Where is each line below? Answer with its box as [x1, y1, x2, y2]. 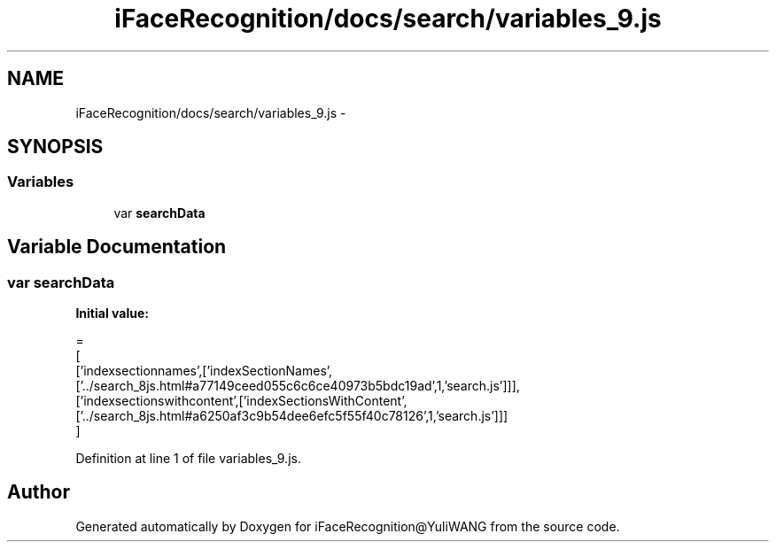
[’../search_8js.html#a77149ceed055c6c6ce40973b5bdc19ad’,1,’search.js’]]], [75, 378, 520, 394]
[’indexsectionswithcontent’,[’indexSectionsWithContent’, [75, 393, 407, 409]
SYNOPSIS [7, 135, 104, 159]
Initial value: [75, 305, 149, 321]
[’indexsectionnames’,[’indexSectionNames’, [75, 363, 333, 379]
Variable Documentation [7, 236, 227, 259]
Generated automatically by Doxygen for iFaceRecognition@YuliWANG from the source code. [75, 518, 620, 534]
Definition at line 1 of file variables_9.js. [75, 451, 301, 467]
